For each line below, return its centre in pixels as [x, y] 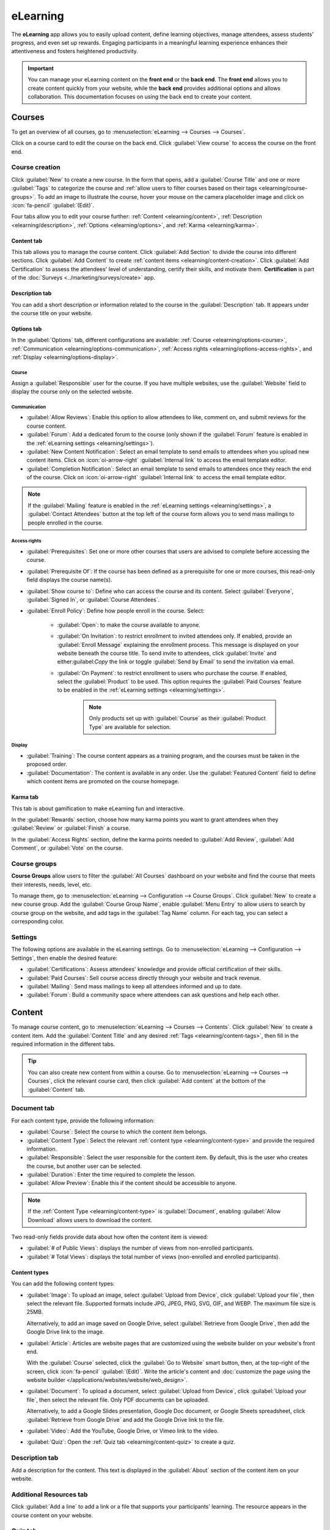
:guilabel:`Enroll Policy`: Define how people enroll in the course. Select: [116, 611]
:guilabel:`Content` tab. [57, 1089]
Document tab [33, 1108]
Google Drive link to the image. [65, 1332]
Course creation [36, 167]
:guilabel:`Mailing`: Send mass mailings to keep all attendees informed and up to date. [134, 986]
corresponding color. [38, 922]
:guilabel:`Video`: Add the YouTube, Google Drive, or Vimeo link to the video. [123, 1431]
